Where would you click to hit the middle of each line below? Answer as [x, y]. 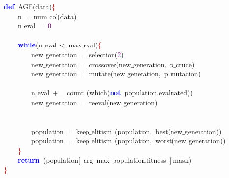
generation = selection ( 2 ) [85, 54]
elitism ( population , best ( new [137, 131]
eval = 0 [38, 26]
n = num [32, 16]
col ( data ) [63, 16]
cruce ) [185, 64]
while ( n [30, 45]
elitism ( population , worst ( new [139, 141]
